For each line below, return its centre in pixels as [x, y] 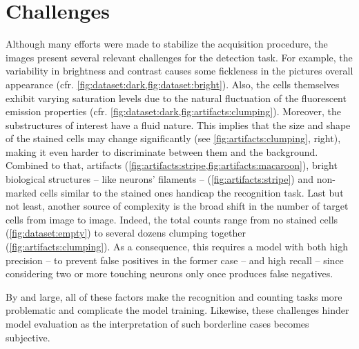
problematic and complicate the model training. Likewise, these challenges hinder [177, 310]
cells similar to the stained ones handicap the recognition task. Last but [192, 192]
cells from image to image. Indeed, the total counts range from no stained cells [172, 219]
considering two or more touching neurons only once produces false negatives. [169, 273]
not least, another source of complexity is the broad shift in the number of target [177, 206]
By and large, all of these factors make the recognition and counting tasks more [174, 296]
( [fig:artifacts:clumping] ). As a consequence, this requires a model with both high [177, 247]
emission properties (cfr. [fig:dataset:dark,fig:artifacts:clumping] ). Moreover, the [174, 111]
